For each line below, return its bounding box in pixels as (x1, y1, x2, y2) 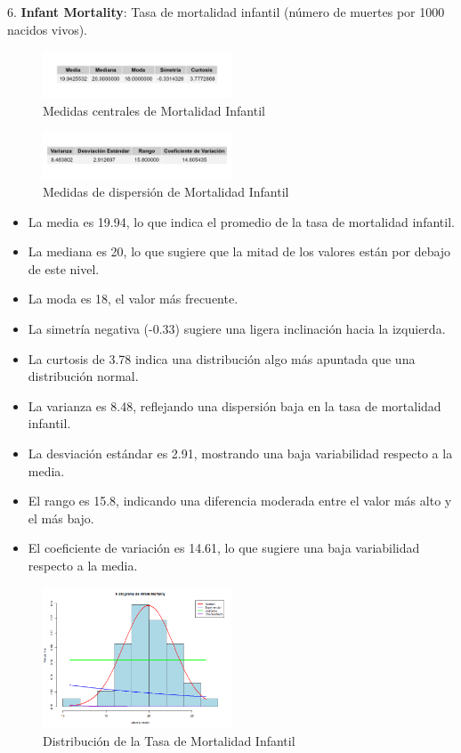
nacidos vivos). (7, 20, 87, 38)
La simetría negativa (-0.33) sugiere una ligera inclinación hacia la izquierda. (28, 319, 446, 337)
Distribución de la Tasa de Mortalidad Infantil (43, 732, 295, 750)
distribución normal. (28, 367, 139, 385)
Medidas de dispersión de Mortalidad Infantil (43, 182, 289, 200)
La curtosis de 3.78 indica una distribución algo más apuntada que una (28, 349, 416, 368)
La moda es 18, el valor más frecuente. (28, 289, 239, 308)
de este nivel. (28, 259, 100, 278)
